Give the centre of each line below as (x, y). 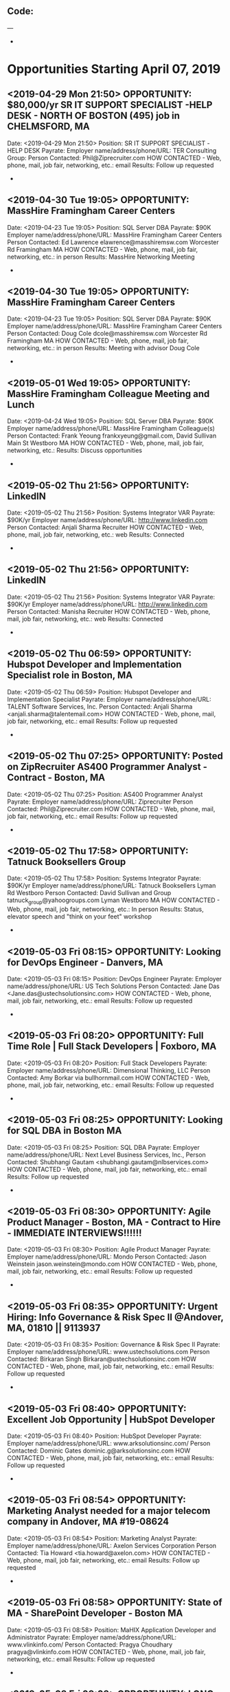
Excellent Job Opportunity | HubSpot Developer (111, 1419)
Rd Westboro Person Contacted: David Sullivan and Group (89, 893)
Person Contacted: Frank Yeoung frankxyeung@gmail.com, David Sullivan (112, 436)
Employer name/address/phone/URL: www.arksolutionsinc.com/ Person (109, 1443)
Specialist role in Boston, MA (70, 675)
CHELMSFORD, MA (49, 127)
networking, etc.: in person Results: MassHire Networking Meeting (101, 257)
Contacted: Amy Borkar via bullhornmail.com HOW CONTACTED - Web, (108, 1078)
